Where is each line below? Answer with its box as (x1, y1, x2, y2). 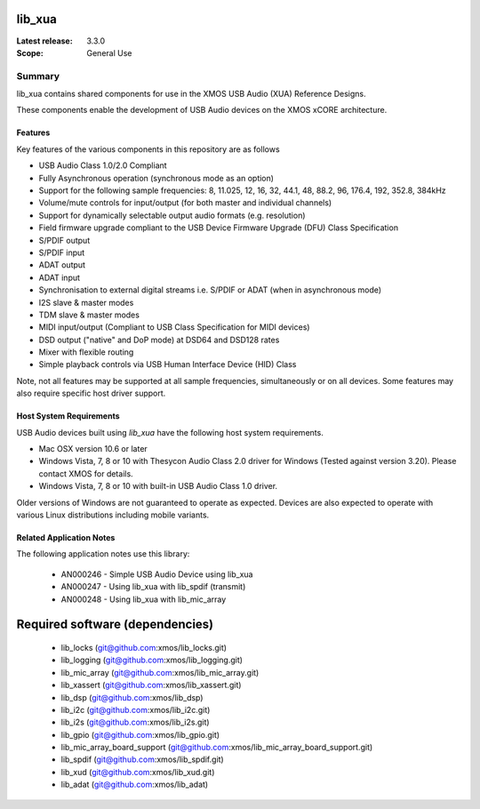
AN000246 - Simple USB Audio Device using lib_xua (60, 569, 253, 580)
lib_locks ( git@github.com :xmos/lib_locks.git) (60, 642, 227, 653)
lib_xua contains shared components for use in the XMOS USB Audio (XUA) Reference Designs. (16, 89, 366, 100)
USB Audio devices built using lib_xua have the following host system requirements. (16, 427, 324, 437)
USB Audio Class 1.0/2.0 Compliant (38, 160, 168, 171)
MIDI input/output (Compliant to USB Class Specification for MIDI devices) (38, 322, 310, 332)
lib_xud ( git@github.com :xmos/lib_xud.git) (60, 766, 215, 777)
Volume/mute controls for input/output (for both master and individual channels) (38, 197, 332, 208)
